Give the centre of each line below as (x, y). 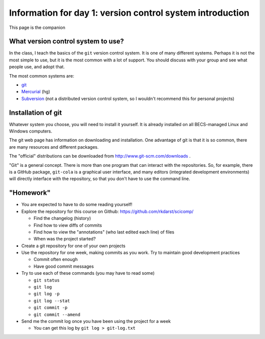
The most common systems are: (42, 76)
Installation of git (36, 113)
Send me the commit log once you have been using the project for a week (96, 321)
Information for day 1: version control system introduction (129, 13)
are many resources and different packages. (54, 147)
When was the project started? (65, 239)
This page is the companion (37, 27)
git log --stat (52, 301)
